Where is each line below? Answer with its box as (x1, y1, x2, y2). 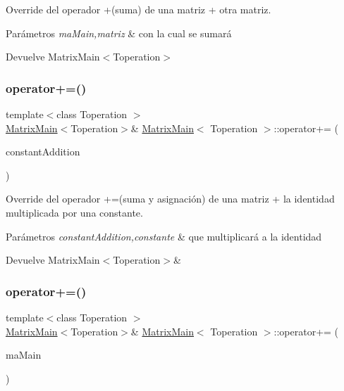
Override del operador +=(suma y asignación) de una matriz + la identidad (6, 191, 335, 206)
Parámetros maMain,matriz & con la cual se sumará (6, 25, 232, 40)
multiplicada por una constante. (6, 205, 143, 219)
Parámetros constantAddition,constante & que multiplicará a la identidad (6, 229, 322, 243)
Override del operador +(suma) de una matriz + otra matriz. (6, 2, 271, 16)
